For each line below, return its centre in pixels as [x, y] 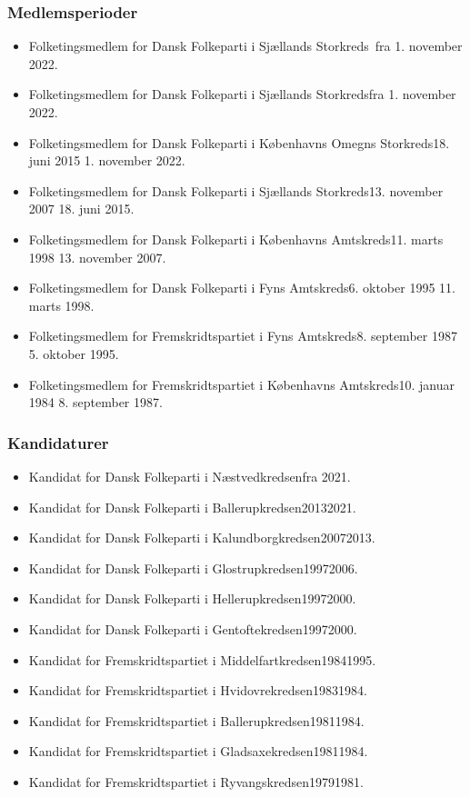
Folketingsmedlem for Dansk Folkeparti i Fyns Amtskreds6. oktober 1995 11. [242, 288]
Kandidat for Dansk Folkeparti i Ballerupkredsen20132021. [192, 507]
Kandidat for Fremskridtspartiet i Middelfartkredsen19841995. [202, 659]
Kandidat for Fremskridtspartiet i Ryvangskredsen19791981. [196, 781]
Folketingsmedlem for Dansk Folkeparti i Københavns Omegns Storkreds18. [239, 142]
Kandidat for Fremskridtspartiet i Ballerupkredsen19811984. [196, 720]
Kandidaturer [58, 442]
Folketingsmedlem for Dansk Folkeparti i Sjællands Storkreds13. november [236, 190]
